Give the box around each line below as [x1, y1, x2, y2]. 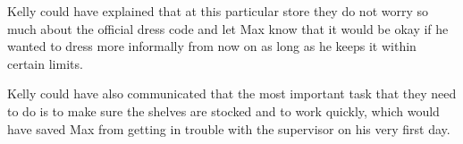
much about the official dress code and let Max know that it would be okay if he [7, 19, 449, 38]
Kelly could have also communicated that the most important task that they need [7, 84, 457, 103]
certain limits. [7, 54, 83, 72]
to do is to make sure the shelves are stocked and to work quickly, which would [7, 101, 440, 120]
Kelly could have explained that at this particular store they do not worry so [7, 2, 429, 20]
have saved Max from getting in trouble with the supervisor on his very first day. [7, 119, 450, 138]
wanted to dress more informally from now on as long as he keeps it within [7, 37, 417, 55]
